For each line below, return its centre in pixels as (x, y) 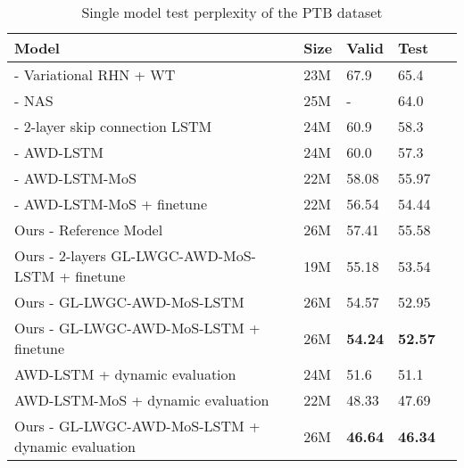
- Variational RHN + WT (95, 74)
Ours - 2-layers (60, 255)
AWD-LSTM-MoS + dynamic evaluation (142, 400)
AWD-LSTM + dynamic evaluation (125, 374)
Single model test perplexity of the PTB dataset (232, 12)
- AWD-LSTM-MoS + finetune (111, 204)
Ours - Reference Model (89, 230)
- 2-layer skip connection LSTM (113, 126)
